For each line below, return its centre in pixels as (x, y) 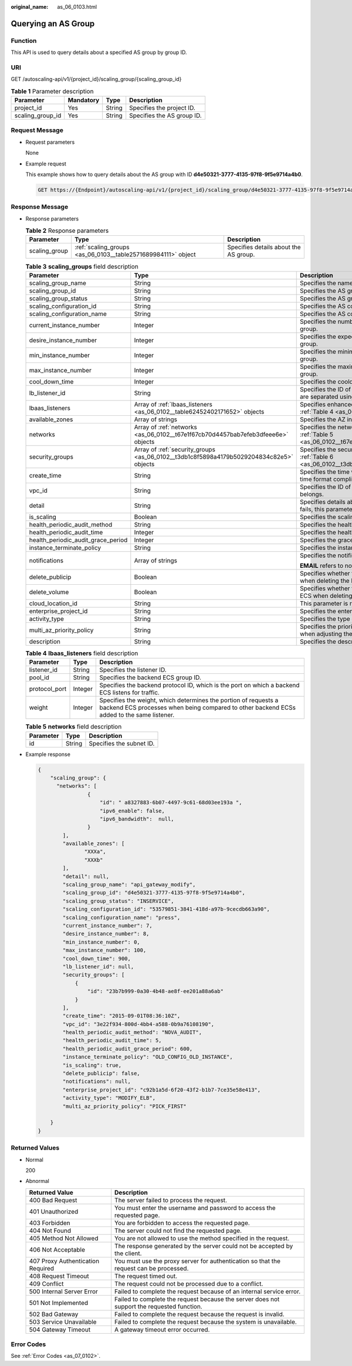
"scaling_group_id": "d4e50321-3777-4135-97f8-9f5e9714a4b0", (154, 893)
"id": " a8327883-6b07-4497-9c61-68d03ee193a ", (171, 803)
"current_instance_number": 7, (107, 926)
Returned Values (35, 1148)
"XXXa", (95, 852)
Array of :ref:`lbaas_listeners (173, 404)
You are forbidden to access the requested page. (182, 1223)
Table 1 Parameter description (52, 91)
